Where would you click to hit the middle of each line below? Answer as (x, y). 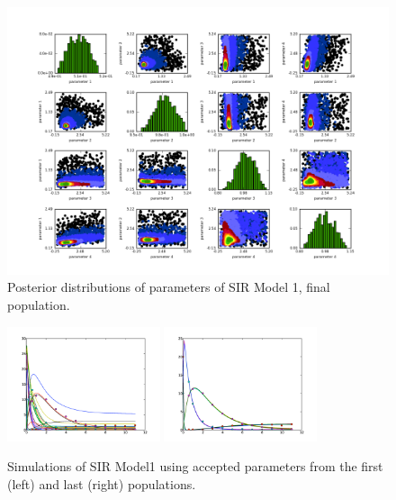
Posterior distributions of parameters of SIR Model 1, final (169, 287)
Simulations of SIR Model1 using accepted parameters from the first (195, 466)
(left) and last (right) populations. (102, 483)
